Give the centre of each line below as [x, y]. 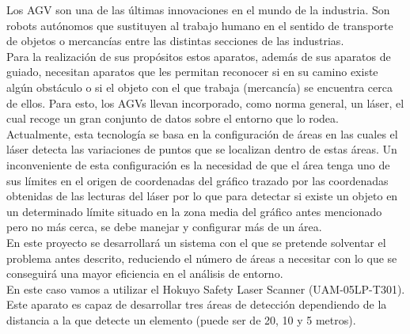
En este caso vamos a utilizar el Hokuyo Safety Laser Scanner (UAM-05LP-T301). [206, 288]
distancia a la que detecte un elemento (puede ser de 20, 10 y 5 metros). [181, 319]
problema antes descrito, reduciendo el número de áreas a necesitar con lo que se [202, 258]
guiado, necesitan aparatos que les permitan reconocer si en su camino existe [192, 72]
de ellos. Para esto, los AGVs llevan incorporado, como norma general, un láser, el [205, 102]
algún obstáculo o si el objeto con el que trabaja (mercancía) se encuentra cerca [200, 87]
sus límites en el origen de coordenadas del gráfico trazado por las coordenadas [197, 180]
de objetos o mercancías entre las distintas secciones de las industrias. [175, 41]
